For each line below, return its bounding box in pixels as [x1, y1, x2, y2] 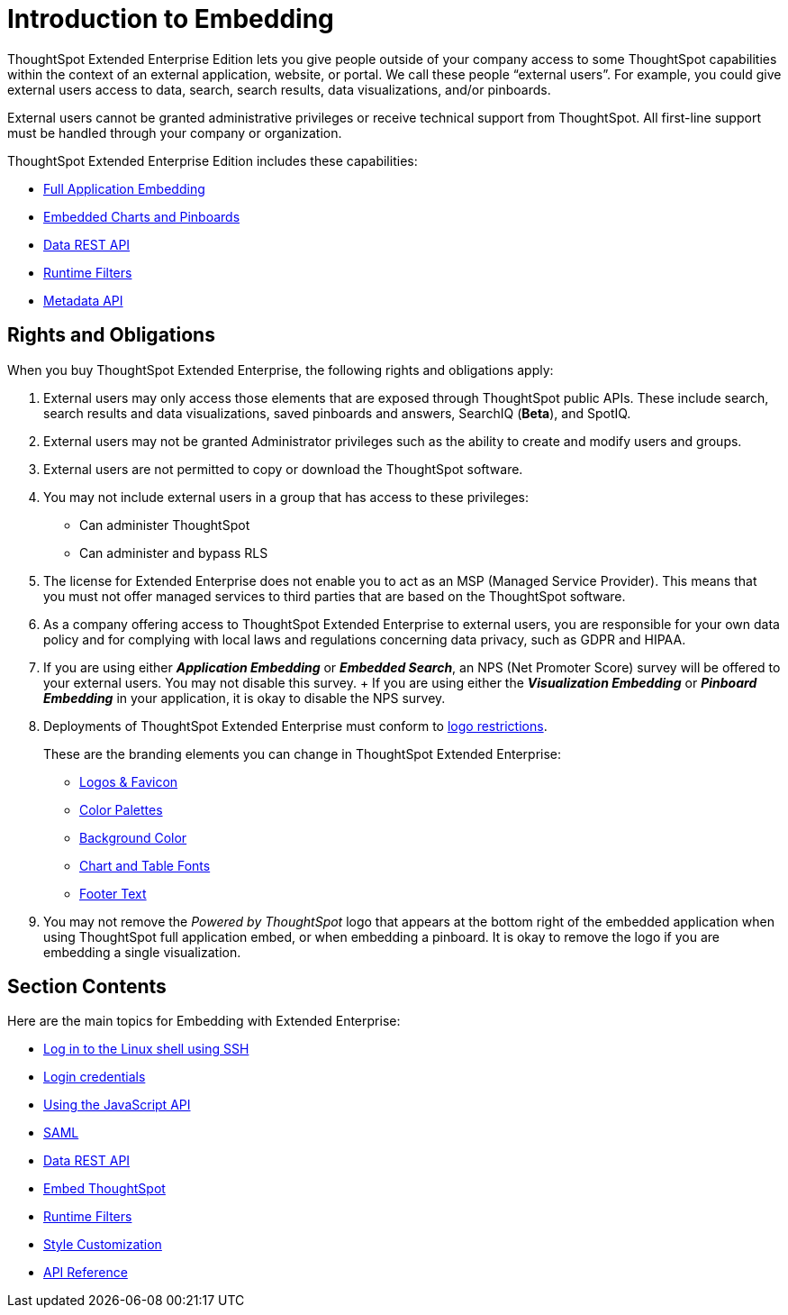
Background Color [79, 829, 187, 845]
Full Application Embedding [43, 180, 205, 196]
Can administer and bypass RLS [79, 544, 268, 561]
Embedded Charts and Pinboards [43, 208, 240, 224]
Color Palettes [79, 801, 163, 817]
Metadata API [43, 292, 123, 308]
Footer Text [79, 885, 147, 901]
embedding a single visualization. [43, 944, 241, 960]
